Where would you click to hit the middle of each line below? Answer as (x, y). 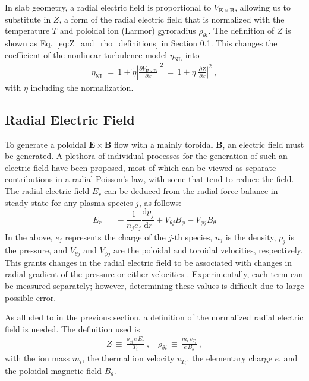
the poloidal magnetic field (53, 371)
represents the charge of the (115, 236)
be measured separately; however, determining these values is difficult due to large (154, 285)
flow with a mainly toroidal (163, 144)
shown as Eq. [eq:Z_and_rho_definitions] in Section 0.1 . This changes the (141, 42)
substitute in (28, 19)
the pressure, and (36, 250)
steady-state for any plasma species (69, 202)
